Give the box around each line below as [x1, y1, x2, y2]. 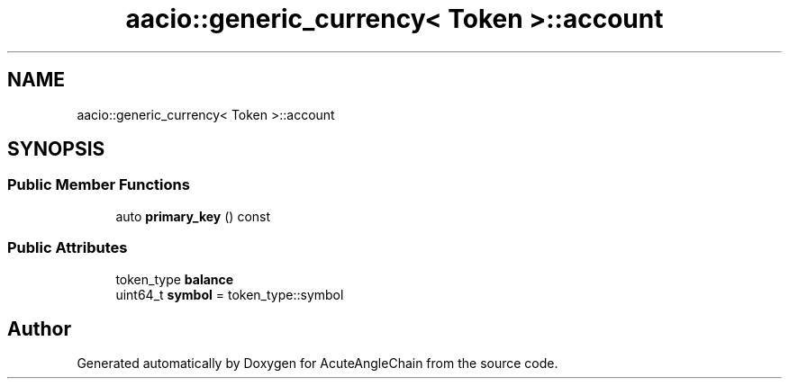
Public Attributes [7, 238, 128, 257]
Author [7, 317, 71, 340]
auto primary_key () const [115, 208, 271, 224]
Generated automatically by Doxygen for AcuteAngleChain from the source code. [77, 355, 558, 372]
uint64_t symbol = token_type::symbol [115, 286, 344, 302]
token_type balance [115, 271, 234, 287]
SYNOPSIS [7, 138, 105, 161]
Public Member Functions [7, 175, 190, 194]
